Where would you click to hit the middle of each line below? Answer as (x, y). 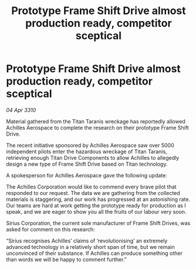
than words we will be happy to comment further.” (67, 259)
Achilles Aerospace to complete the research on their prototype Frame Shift (97, 127)
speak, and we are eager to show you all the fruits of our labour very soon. (96, 211)
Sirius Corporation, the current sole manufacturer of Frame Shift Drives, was (98, 223)
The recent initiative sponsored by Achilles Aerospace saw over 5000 (90, 145)
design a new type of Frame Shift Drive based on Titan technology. (87, 164)
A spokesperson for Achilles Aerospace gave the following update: (87, 175)
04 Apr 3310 (21, 110)
